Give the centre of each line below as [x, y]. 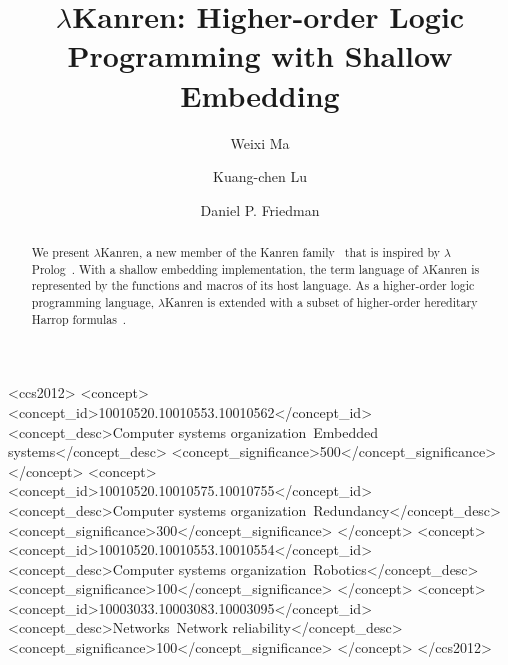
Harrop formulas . [79, 318]
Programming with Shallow [260, 55]
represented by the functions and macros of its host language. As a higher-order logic [253, 285]
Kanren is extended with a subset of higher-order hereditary [321, 302]
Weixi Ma [260, 142]
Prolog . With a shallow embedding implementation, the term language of [224, 268]
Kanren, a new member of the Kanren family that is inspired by [270, 252]
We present [60, 252]
